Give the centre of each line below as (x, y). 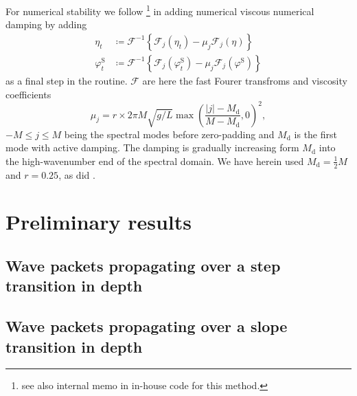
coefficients (28, 94)
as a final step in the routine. (67, 80)
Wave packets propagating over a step (143, 265)
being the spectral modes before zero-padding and (169, 134)
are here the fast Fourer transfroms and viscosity (245, 80)
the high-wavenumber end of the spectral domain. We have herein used (155, 161)
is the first (315, 134)
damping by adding (46, 24)
